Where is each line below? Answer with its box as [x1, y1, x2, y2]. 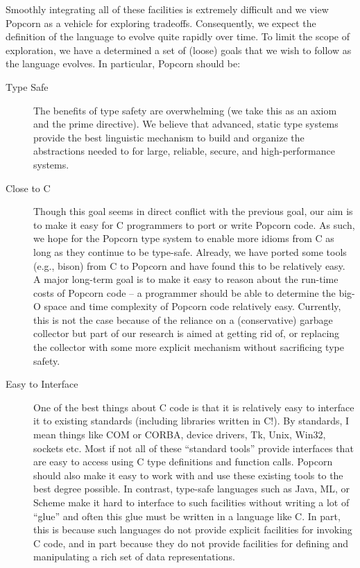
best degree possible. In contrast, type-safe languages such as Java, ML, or [33, 481, 350, 496]
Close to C [6, 180, 51, 195]
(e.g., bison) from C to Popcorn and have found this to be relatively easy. [33, 258, 345, 273]
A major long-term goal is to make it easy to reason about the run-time [33, 272, 338, 286]
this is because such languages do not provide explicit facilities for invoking [33, 522, 352, 537]
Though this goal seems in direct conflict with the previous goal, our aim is [33, 204, 353, 218]
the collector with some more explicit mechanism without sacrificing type [33, 340, 344, 354]
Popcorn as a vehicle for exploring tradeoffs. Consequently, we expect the [6, 15, 316, 30]
